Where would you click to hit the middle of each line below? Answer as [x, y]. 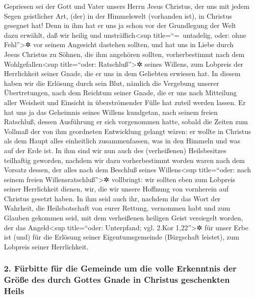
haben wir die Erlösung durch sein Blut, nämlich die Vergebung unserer [112, 83]
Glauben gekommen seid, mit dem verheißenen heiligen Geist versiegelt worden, [124, 218]
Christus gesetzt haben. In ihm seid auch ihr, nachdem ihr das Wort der [112, 198]
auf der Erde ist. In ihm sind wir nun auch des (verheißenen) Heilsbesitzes [115, 150]
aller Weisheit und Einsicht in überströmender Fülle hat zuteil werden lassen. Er [125, 102]
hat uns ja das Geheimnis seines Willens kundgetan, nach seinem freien [111, 112]
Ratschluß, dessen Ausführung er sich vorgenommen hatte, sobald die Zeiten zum [126, 122]
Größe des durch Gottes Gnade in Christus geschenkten [117, 280]
